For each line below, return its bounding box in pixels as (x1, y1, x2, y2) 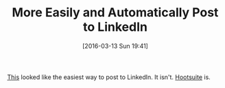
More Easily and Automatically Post (12, 5, 219, 20)
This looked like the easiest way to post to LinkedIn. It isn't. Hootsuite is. (7, 73, 211, 81)
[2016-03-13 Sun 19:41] (82, 42, 149, 50)
